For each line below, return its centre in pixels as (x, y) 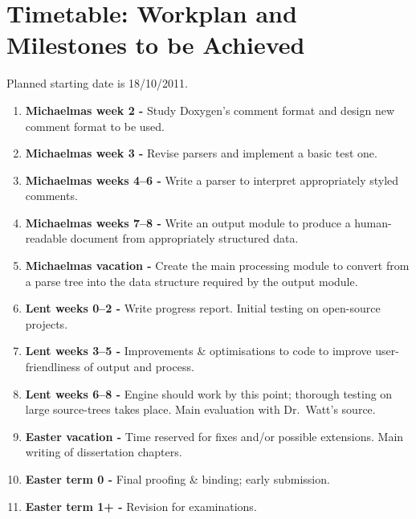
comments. (51, 196)
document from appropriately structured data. (184, 238)
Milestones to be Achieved (156, 45)
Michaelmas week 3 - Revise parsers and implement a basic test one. (201, 153)
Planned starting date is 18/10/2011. (97, 83)
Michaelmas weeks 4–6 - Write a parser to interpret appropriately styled (212, 180)
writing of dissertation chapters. (104, 452)
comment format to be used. (95, 126)
